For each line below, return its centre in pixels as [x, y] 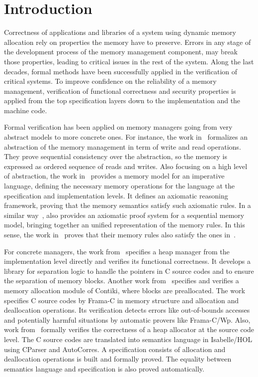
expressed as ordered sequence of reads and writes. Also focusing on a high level [126, 166]
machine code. [26, 110]
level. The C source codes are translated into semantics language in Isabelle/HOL [128, 339]
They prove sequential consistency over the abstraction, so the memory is [116, 156]
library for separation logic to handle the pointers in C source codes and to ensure [129, 271]
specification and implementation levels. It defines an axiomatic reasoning [116, 195]
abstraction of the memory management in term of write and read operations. [123, 146]
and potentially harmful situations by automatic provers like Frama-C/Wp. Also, [127, 319]
